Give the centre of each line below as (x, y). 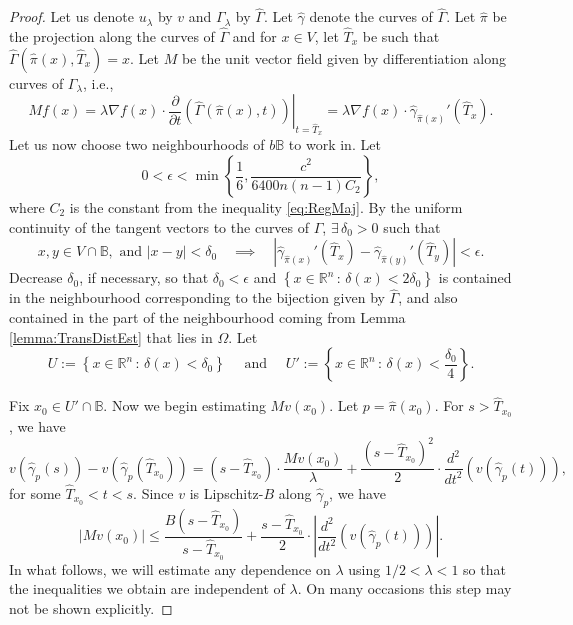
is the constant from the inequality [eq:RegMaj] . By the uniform (266, 207)
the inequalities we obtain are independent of (147, 588)
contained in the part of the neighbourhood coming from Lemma (207, 317)
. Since (153, 492)
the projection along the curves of (112, 36)
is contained (475, 277)
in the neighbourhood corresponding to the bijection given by (197, 297)
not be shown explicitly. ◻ (91, 607)
